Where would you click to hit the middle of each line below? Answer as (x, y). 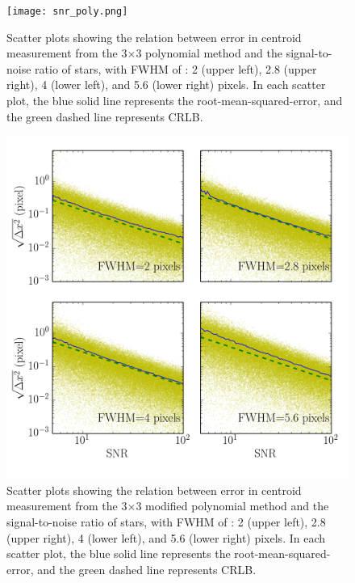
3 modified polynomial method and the (232, 506)
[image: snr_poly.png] (67, 11)
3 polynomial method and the (209, 53)
